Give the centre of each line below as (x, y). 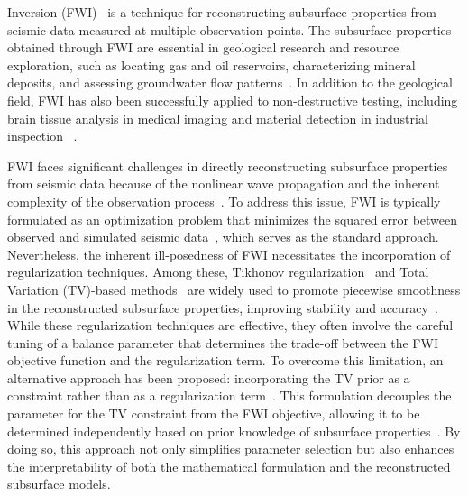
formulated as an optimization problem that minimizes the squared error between (233, 219)
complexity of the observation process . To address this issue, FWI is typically (224, 201)
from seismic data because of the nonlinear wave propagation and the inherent (224, 184)
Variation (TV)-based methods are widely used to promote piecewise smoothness (234, 289)
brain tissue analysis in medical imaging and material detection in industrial (218, 118)
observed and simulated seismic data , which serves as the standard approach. (223, 237)
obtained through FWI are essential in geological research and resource (203, 47)
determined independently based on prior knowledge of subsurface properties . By (234, 431)
